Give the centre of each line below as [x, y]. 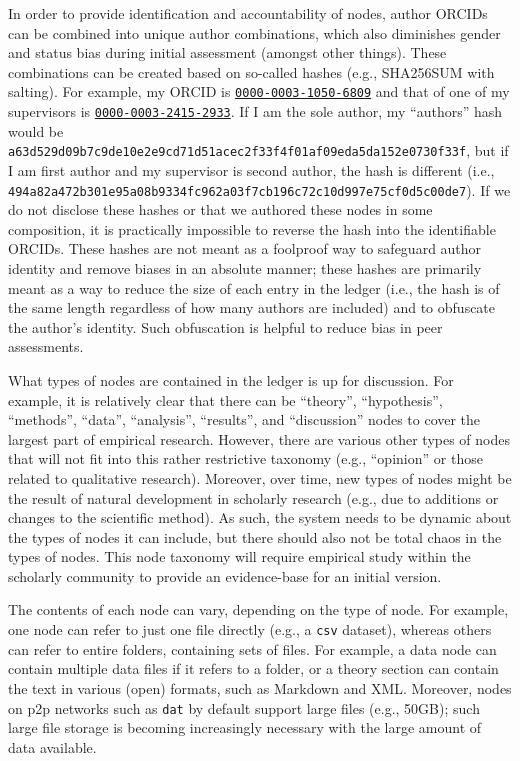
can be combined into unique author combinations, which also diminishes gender [254, 32]
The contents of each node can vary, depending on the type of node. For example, [258, 609]
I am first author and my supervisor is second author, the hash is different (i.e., [251, 169]
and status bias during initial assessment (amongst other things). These [227, 52]
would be [36, 130]
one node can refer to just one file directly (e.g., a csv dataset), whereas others [250, 629]
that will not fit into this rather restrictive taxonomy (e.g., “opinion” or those [245, 458]
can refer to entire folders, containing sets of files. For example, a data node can [252, 648]
